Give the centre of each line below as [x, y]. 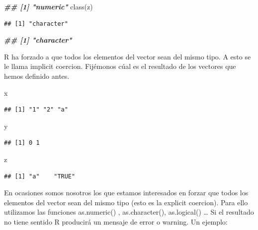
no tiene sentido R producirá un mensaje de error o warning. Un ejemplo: [116, 221]
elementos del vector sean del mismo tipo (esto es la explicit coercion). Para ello [126, 202]
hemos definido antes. [37, 76]
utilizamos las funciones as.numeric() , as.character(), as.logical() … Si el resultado [129, 212]
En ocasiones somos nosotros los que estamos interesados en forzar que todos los [126, 193]
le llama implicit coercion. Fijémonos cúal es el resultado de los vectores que [120, 66]
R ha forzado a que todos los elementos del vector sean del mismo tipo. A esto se [128, 56]
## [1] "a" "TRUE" [40, 176]
